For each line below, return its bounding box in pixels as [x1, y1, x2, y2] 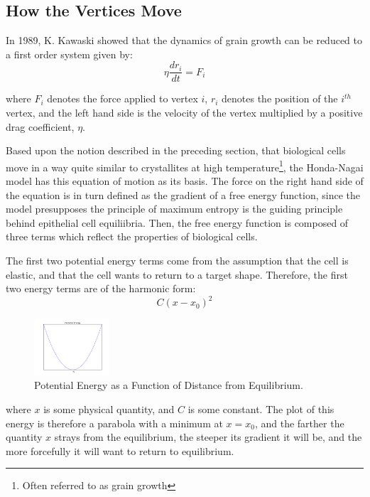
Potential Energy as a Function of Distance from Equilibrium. [34, 378, 303, 392]
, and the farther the [254, 415, 344, 430]
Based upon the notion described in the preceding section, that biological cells [6, 143, 346, 158]
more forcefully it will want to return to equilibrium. [6, 443, 234, 458]
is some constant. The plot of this [187, 402, 334, 417]
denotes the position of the [222, 91, 338, 106]
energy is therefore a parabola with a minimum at [6, 415, 223, 430]
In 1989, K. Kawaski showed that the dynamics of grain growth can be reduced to [6, 33, 362, 48]
